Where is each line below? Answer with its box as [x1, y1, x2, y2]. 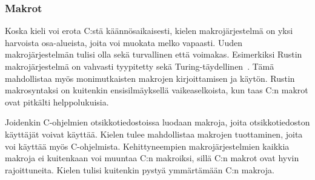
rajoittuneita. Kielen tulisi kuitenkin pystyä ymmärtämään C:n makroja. [5, 163, 274, 176]
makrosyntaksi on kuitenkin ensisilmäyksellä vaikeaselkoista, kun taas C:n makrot [5, 84, 308, 96]
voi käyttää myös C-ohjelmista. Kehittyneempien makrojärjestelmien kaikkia [5, 139, 290, 152]
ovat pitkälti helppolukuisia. [5, 95, 109, 108]
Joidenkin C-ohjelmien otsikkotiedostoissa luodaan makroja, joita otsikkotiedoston [5, 116, 310, 128]
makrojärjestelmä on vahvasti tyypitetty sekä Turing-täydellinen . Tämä [5, 60, 274, 72]
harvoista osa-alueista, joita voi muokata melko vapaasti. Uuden [5, 36, 242, 48]
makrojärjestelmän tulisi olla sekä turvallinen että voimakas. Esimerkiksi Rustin [5, 48, 302, 61]
